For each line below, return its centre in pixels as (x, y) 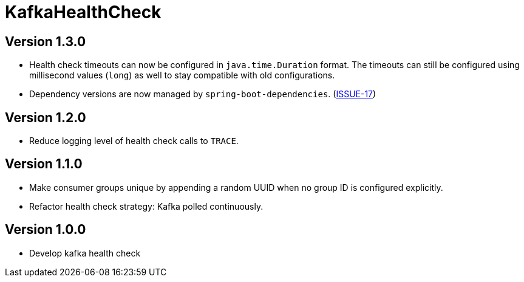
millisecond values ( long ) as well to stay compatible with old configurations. (182, 75)
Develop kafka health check (85, 253)
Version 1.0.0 (46, 230)
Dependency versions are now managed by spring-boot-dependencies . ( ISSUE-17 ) (203, 94)
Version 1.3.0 (46, 41)
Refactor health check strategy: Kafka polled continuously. (146, 206)
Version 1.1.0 (44, 164)
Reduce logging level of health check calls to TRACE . (134, 141)
